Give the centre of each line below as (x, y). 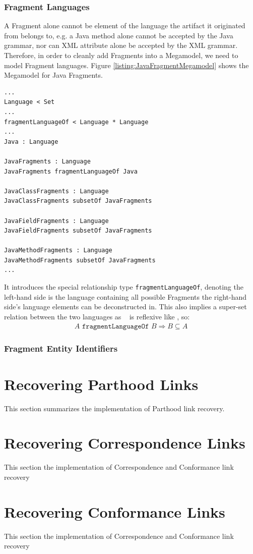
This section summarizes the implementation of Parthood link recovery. (114, 408)
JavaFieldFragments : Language (56, 221)
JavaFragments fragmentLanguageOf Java (71, 171)
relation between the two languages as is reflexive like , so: (97, 316)
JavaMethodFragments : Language (58, 251)
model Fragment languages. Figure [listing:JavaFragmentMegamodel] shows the (126, 65)
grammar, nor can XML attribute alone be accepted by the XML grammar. (121, 45)
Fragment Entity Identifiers (61, 348)
